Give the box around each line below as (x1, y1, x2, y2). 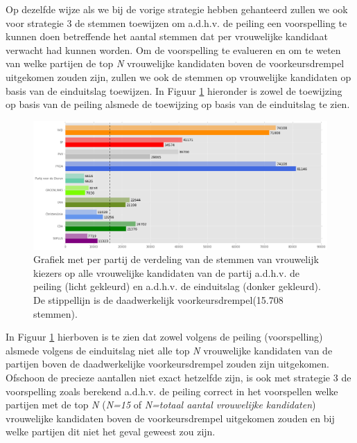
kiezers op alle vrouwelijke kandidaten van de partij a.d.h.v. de (33, 265, 300, 280)
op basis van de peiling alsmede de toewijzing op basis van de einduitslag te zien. (6, 97, 350, 111)
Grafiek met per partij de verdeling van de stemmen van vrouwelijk (33, 252, 319, 266)
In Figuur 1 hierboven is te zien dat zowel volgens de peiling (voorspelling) (6, 329, 323, 344)
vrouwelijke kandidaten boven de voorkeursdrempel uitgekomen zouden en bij (6, 410, 335, 425)
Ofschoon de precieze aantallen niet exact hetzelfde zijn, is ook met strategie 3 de (6, 370, 351, 384)
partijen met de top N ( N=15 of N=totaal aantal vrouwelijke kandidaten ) (6, 397, 316, 412)
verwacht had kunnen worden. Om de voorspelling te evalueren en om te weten (6, 42, 341, 57)
